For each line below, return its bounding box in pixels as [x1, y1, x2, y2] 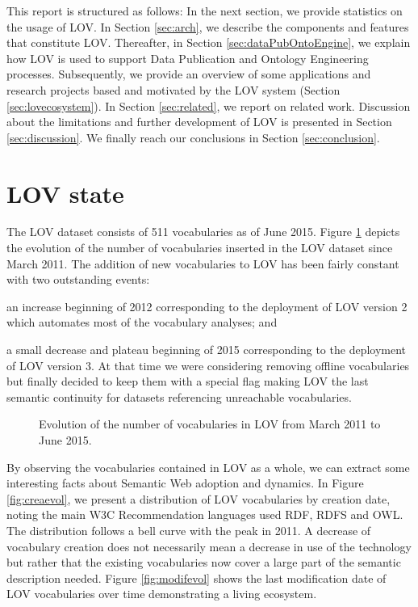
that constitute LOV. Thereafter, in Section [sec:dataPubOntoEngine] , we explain [6, 34, 411, 51]
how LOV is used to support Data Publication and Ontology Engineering [6, 49, 369, 66]
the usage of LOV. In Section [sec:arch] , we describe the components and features [6, 18, 409, 35]
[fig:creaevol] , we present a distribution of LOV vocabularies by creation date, [6, 490, 391, 507]
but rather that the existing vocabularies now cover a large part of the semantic [6, 554, 401, 571]
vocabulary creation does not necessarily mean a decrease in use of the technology [6, 537, 412, 554]
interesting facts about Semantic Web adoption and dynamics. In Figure [6, 474, 364, 491]
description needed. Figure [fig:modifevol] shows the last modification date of [6, 569, 387, 586]
